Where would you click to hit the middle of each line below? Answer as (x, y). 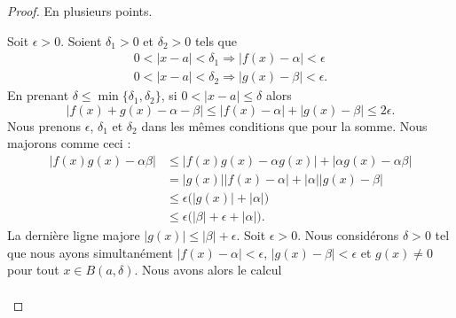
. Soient (81, 40)
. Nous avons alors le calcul (208, 270)
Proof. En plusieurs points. (80, 11)
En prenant (38, 95)
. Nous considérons (348, 235)
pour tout (33, 270)
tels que (216, 40)
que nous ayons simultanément (90, 252)
